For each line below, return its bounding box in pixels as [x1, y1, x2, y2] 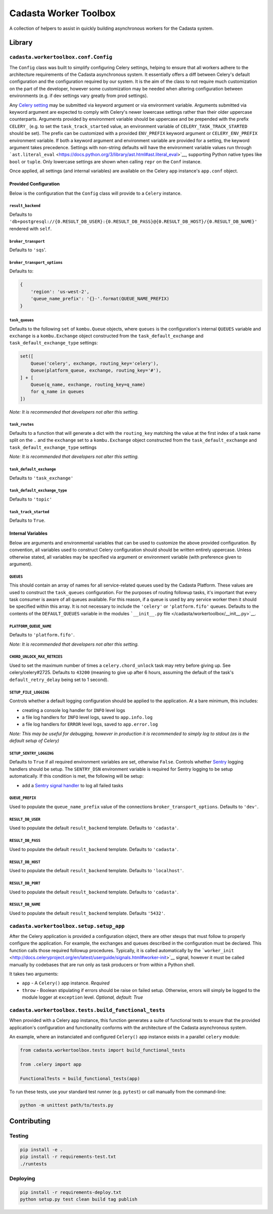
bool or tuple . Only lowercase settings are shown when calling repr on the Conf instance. [9, 158, 202, 164]
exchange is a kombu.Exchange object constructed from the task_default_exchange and [9, 333, 204, 339]
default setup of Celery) [9, 738, 60, 744]
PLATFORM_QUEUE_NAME [9, 623, 52, 629]
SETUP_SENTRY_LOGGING [9, 751, 54, 756]
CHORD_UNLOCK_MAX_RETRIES [9, 654, 63, 659]
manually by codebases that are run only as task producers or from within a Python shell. [9, 961, 195, 968]
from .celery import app [20, 1061, 82, 1067]
